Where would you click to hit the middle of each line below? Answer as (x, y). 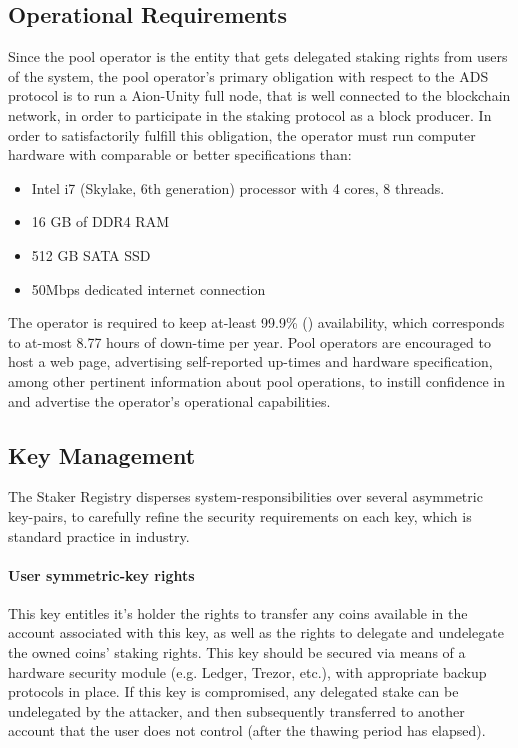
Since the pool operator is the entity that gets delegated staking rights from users (258, 56)
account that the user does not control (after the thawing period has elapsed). (247, 730)
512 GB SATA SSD (91, 254)
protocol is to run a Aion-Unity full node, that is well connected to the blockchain (259, 95)
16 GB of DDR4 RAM (100, 221)
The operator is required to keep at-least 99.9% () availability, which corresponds (256, 322)
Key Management (102, 454)
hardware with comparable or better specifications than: (180, 154)
